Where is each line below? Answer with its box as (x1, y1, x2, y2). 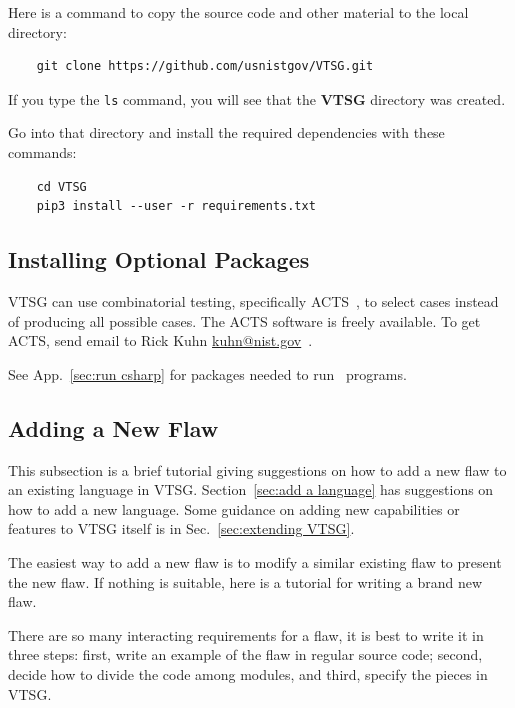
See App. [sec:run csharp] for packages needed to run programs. (8, 363, 407, 384)
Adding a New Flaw (8, 412, 219, 443)
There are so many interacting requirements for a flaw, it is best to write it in (8, 624, 484, 645)
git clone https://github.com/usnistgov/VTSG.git (36, 59, 374, 74)
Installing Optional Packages (8, 244, 310, 275)
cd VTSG (36, 179, 87, 194)
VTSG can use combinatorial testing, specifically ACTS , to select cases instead (8, 291, 499, 312)
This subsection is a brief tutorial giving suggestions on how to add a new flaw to (8, 459, 507, 480)
